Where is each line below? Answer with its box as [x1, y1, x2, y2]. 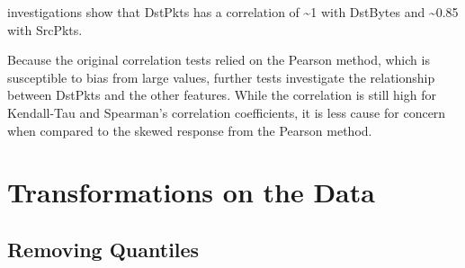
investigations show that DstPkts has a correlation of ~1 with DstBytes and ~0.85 [7, 3, 459, 21]
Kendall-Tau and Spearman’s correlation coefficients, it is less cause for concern [7, 103, 446, 121]
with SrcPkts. [7, 20, 83, 39]
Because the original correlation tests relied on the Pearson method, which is [7, 50, 430, 69]
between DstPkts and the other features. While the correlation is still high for [7, 85, 436, 104]
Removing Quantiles [7, 235, 200, 263]
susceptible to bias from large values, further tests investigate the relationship [7, 67, 435, 86]
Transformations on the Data [7, 174, 375, 210]
